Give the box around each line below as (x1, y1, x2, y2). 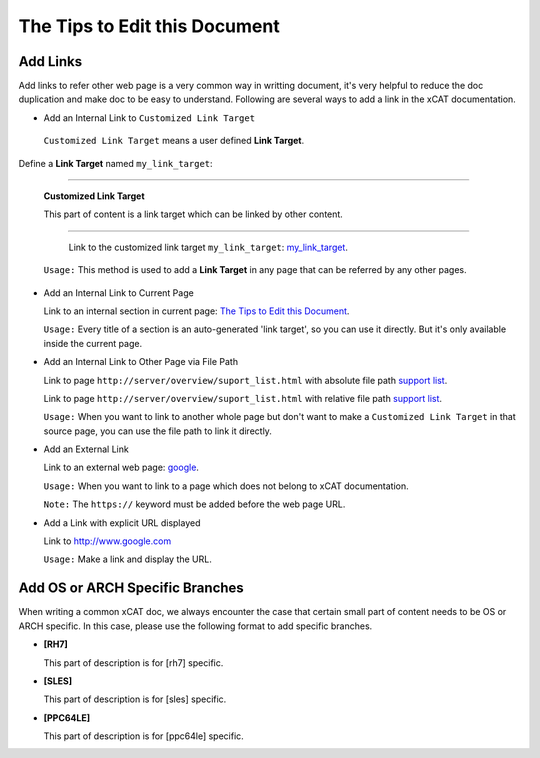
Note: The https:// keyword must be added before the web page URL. (43, 498, 346, 510)
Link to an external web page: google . (43, 461, 200, 474)
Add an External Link (43, 443, 129, 455)
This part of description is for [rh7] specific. (43, 656, 224, 669)
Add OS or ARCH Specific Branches (18, 580, 244, 597)
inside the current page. (43, 337, 143, 349)
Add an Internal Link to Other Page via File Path (43, 356, 239, 368)
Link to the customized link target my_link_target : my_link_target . (68, 241, 349, 253)
